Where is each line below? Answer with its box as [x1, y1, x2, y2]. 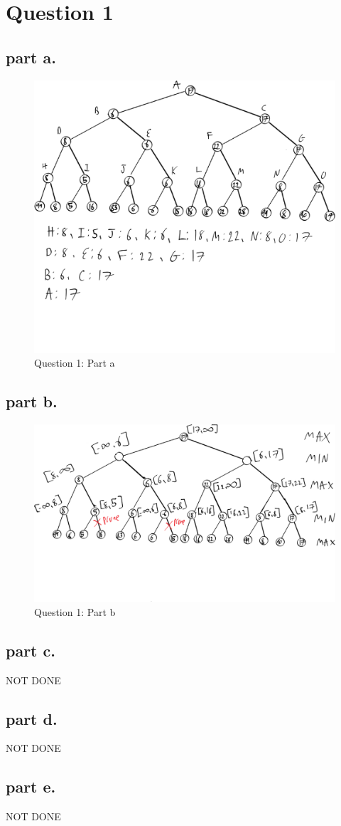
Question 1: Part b [34, 604, 116, 619]
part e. [6, 775, 56, 798]
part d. [6, 707, 58, 729]
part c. [6, 639, 55, 661]
